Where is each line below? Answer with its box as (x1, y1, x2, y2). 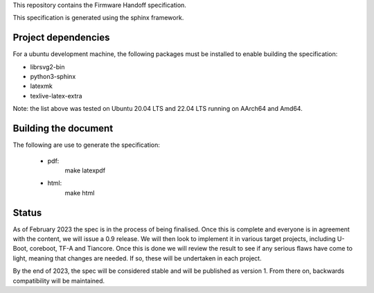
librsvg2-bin (30, 62, 65, 71)
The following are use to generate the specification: (12, 141, 161, 149)
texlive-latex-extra (30, 91, 82, 100)
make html (64, 188, 95, 197)
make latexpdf (64, 166, 106, 175)
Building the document (12, 123, 114, 134)
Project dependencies (12, 32, 110, 44)
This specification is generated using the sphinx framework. (12, 14, 184, 22)
